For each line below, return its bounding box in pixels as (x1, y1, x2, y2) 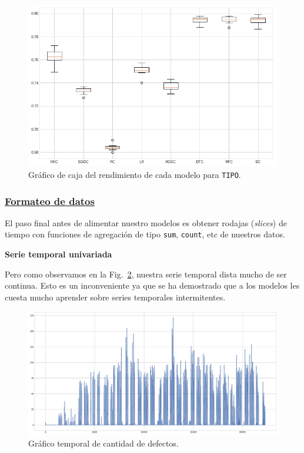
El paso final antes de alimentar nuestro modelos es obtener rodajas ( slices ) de (5, 216, 287, 229)
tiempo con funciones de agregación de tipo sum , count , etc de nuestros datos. (5, 228, 285, 240)
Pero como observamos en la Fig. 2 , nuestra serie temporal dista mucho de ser (5, 267, 287, 280)
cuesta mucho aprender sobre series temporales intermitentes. (5, 290, 226, 303)
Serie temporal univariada (5, 248, 112, 260)
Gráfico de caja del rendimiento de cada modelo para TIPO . (28, 168, 241, 180)
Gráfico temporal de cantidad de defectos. (28, 437, 179, 449)
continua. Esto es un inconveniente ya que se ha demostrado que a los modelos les (5, 279, 300, 292)
